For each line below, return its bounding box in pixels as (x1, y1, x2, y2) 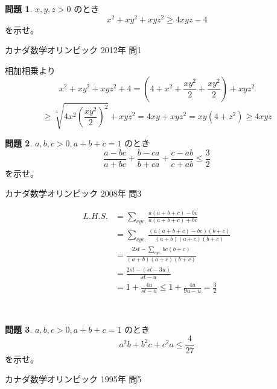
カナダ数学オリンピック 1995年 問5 (5, 373, 142, 385)
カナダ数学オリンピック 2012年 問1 (5, 44, 142, 56)
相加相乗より (5, 64, 56, 76)
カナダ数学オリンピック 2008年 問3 (5, 187, 142, 200)
